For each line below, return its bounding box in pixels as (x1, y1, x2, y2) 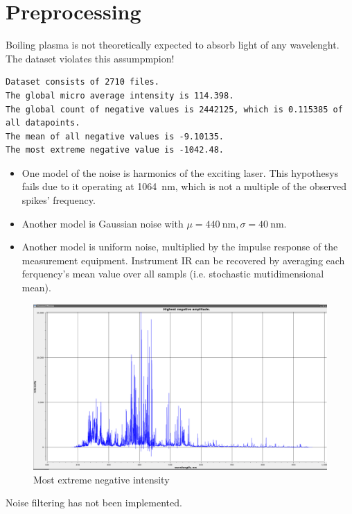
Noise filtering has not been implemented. (6, 495, 182, 510)
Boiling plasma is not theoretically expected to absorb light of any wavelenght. (6, 37, 340, 52)
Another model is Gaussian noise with (21, 216, 184, 230)
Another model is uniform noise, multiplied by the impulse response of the (21, 239, 338, 254)
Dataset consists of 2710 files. (6, 77, 159, 87)
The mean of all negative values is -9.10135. (6, 131, 224, 142)
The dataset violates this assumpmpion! (6, 51, 175, 65)
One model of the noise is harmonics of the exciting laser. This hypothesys (21, 165, 339, 180)
